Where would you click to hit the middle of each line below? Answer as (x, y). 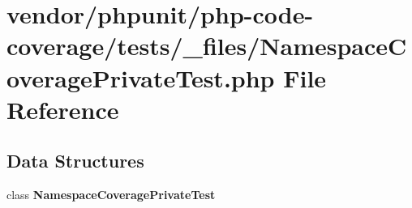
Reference (63, 109)
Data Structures (75, 161)
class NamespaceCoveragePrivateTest (111, 195)
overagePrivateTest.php (141, 77)
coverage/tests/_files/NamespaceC (207, 46)
